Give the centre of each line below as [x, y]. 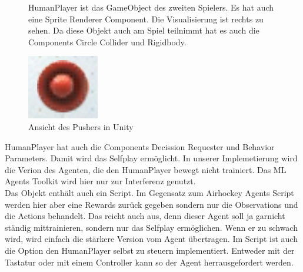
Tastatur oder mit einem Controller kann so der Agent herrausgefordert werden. [149, 262]
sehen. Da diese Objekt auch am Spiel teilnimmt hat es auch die [144, 30]
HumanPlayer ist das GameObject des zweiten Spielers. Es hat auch [151, 7]
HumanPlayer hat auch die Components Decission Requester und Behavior [140, 146]
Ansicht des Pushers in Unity [81, 126]
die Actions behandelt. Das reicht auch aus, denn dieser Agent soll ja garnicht [145, 216]
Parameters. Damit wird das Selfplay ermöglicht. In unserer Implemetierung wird [151, 158]
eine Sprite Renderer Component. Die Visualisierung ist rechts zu [146, 19]
